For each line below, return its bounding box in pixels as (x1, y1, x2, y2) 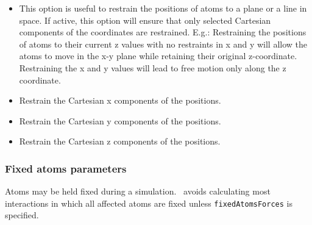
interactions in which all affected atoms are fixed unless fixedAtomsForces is (5, 196, 292, 209)
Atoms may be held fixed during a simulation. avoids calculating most (5, 185, 271, 198)
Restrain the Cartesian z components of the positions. (19, 135, 221, 148)
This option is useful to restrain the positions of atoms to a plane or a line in (19, 2, 307, 14)
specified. (5, 209, 39, 221)
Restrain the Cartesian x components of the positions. (19, 94, 221, 107)
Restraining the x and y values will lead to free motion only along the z (19, 61, 286, 74)
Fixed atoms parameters (5, 160, 127, 176)
